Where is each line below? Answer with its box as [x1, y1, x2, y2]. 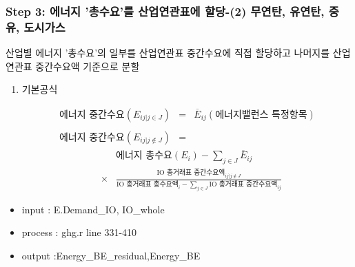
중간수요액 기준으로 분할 [35, 58, 140, 73]
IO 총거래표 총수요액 [116, 180, 179, 188]
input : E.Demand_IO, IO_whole [21, 202, 165, 216]
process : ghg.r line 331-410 [21, 225, 137, 239]
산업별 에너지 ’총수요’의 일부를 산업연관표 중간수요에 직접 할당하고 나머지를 [6, 45, 330, 60]
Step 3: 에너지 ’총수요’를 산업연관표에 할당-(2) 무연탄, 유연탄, [6, 2, 325, 19]
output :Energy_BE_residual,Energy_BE [21, 248, 201, 262]
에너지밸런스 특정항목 [215, 109, 307, 120]
